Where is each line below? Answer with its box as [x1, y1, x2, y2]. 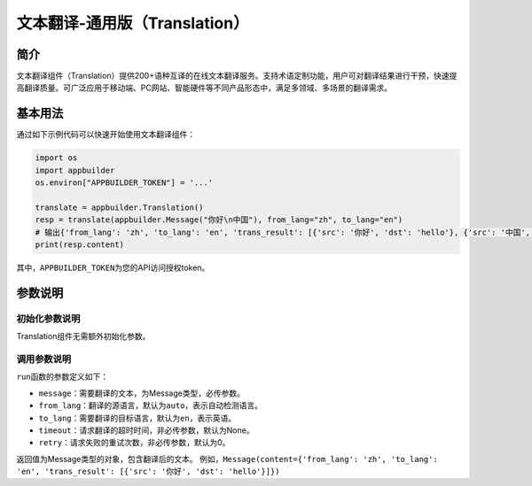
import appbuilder [35, 165, 115, 175]
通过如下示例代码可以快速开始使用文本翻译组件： [16, 129, 195, 140]
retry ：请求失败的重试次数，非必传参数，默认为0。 [38, 437, 231, 448]
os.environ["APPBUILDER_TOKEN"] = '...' [35, 178, 213, 188]
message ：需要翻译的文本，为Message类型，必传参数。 [38, 388, 246, 398]
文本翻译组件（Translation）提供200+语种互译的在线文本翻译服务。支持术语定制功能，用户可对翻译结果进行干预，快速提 [16, 71, 458, 81]
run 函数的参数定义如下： [16, 372, 109, 382]
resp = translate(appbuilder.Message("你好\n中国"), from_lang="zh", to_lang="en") [35, 215, 403, 225]
